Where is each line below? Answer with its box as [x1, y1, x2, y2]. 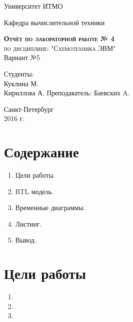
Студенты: [4, 68, 34, 78]
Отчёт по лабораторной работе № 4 [4, 33, 115, 44]
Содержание [4, 142, 79, 162]
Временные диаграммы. [15, 202, 85, 213]
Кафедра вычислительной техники [4, 17, 105, 27]
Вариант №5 [4, 52, 40, 62]
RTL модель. [15, 186, 54, 196]
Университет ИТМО [4, 1, 63, 11]
